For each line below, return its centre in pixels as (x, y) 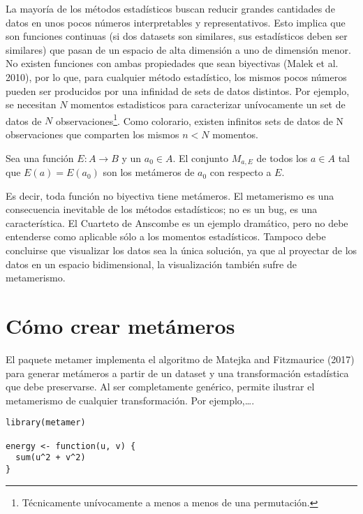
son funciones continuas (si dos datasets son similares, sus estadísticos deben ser (177, 36)
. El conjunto (200, 157)
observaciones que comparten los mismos (92, 134)
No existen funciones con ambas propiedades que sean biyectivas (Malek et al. (172, 63)
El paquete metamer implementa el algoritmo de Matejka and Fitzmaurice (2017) (180, 359)
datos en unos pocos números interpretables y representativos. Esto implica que (176, 22)
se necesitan (31, 104)
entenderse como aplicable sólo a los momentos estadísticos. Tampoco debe (166, 236)
